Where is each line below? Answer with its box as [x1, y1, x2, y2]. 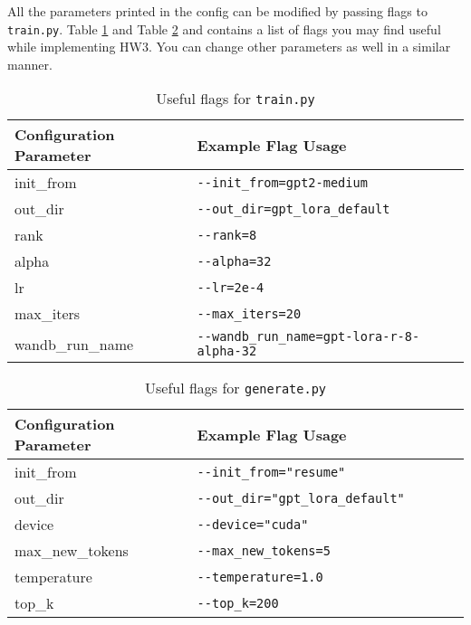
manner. [7, 54, 53, 73]
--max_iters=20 [197, 306, 302, 321]
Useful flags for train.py [156, 88, 315, 109]
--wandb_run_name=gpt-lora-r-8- [197, 329, 420, 345]
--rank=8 [197, 227, 257, 242]
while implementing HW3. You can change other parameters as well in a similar [7, 37, 451, 56]
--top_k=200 [197, 595, 279, 611]
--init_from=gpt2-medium [197, 175, 368, 190]
